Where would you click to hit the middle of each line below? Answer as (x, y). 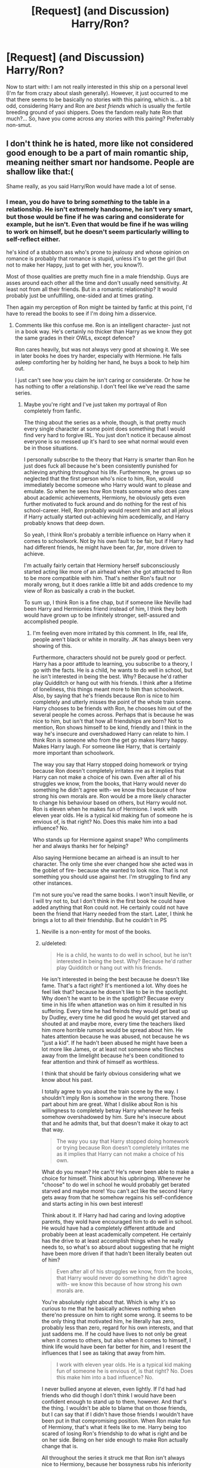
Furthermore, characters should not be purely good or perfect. (110, 657)
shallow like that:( (40, 172)
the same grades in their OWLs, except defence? (75, 338)
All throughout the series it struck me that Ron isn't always (113, 1458)
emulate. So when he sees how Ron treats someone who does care (107, 492)
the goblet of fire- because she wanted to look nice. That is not (110, 871)
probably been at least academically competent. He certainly (116, 1235)
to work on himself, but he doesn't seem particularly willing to (98, 232)
